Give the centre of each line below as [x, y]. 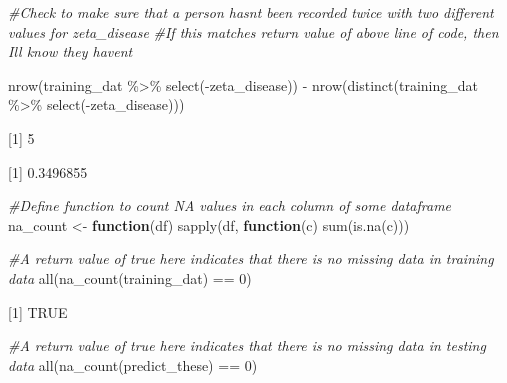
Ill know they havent [70, 51]
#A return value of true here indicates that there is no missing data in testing [247, 345]
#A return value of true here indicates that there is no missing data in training [251, 258]
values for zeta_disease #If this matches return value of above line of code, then [253, 31]
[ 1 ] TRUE [38, 311]
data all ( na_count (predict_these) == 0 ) [133, 364]
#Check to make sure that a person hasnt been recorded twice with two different [251, 12]
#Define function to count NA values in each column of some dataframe [230, 205]
